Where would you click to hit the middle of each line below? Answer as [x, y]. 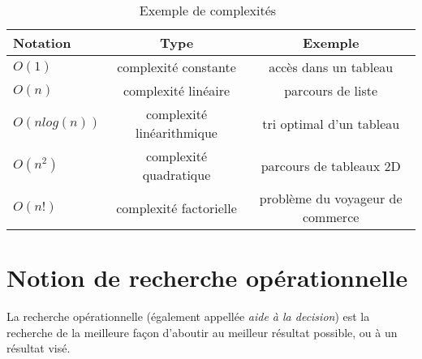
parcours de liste [331, 90]
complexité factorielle [177, 207]
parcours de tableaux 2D [331, 165]
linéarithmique [177, 132]
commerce [331, 217]
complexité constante [177, 67]
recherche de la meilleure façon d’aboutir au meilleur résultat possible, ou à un [202, 332]
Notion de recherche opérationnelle [207, 278]
